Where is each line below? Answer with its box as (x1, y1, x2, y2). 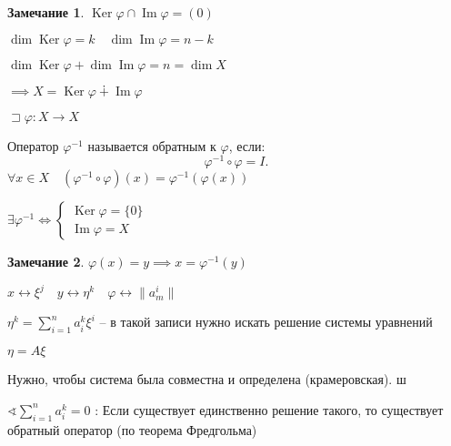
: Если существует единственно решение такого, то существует (95, 400, 444, 419)
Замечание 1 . (7, 3, 85, 21)
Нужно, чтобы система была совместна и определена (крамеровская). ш (7, 370, 406, 389)
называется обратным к (87, 136, 216, 155)
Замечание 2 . (7, 252, 85, 271)
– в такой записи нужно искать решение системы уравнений (99, 312, 433, 331)
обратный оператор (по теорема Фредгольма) (7, 420, 257, 439)
